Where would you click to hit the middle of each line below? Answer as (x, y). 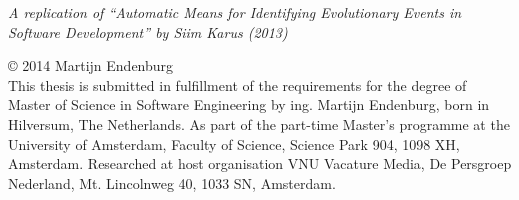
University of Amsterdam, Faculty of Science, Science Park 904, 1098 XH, (234, 143)
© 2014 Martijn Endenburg (91, 65)
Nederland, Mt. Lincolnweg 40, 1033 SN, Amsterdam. (172, 182)
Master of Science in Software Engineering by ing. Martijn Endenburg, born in (249, 104)
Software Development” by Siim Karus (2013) (148, 31)
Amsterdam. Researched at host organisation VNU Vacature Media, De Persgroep (260, 163)
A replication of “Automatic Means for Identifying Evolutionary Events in (235, 12)
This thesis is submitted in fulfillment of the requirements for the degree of (237, 84)
